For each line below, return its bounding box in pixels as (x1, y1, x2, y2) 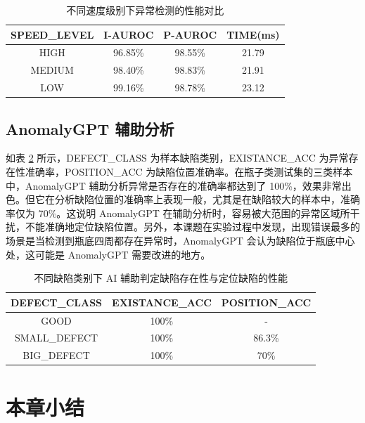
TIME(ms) (226, 27, 280, 41)
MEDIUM (30, 63, 74, 77)
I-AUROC (103, 27, 154, 41)
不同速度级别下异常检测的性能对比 (66, 3, 224, 17)
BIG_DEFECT (23, 348, 90, 363)
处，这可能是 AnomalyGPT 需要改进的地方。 (6, 247, 211, 261)
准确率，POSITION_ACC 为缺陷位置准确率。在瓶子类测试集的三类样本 (25, 164, 353, 179)
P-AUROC (163, 27, 217, 41)
